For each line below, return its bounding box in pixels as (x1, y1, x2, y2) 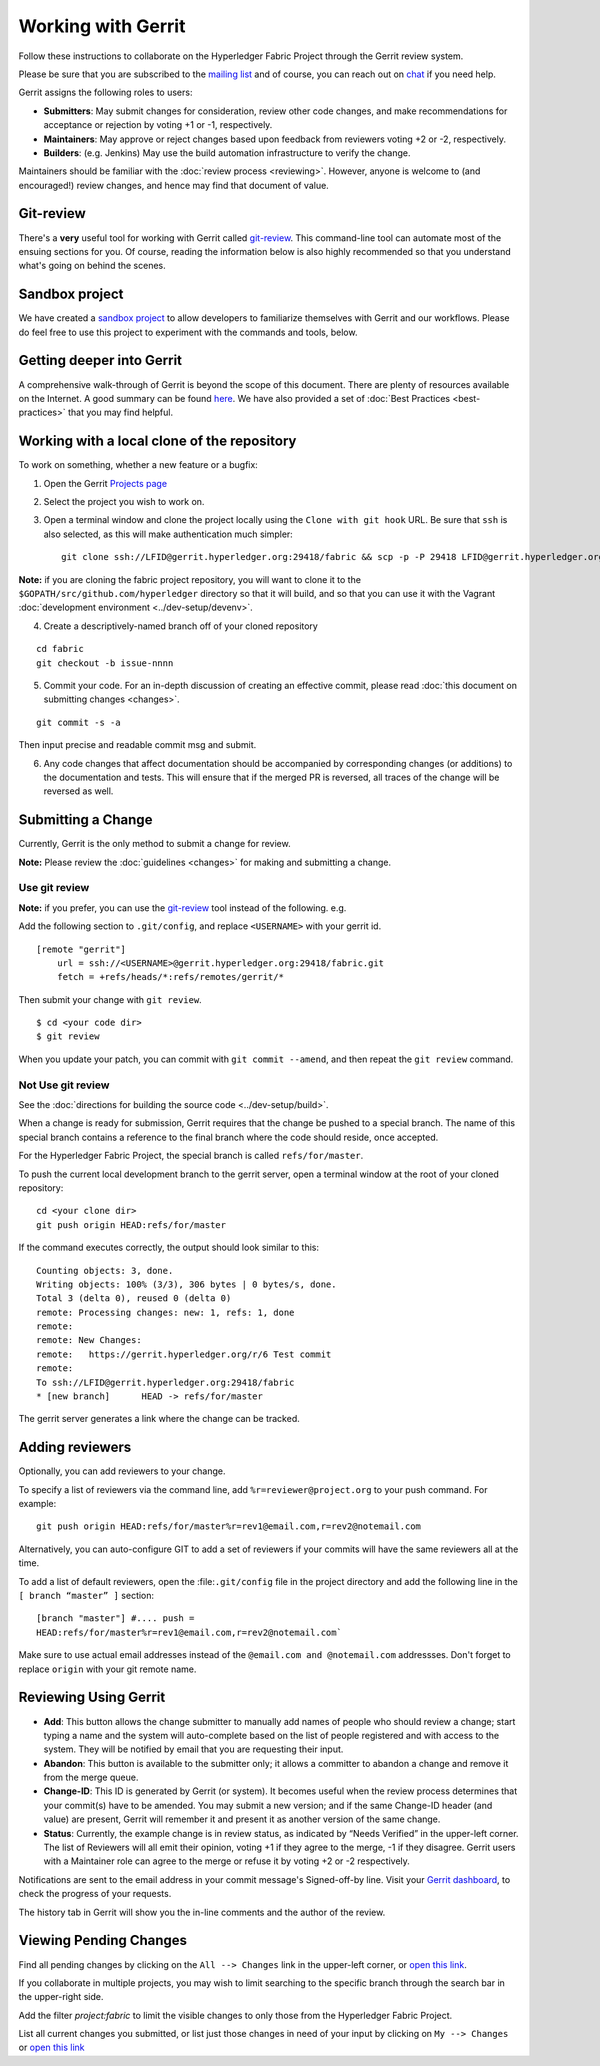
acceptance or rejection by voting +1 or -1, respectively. (43, 119, 273, 131)
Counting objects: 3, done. (36, 1265, 174, 1276)
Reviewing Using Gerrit (18, 1689, 166, 1706)
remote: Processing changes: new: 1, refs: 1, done (36, 1306, 295, 1318)
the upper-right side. (18, 1991, 104, 2003)
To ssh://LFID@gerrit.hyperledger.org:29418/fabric (36, 1376, 295, 1388)
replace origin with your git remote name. (18, 1663, 197, 1675)
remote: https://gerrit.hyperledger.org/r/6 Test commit (36, 1348, 332, 1360)
